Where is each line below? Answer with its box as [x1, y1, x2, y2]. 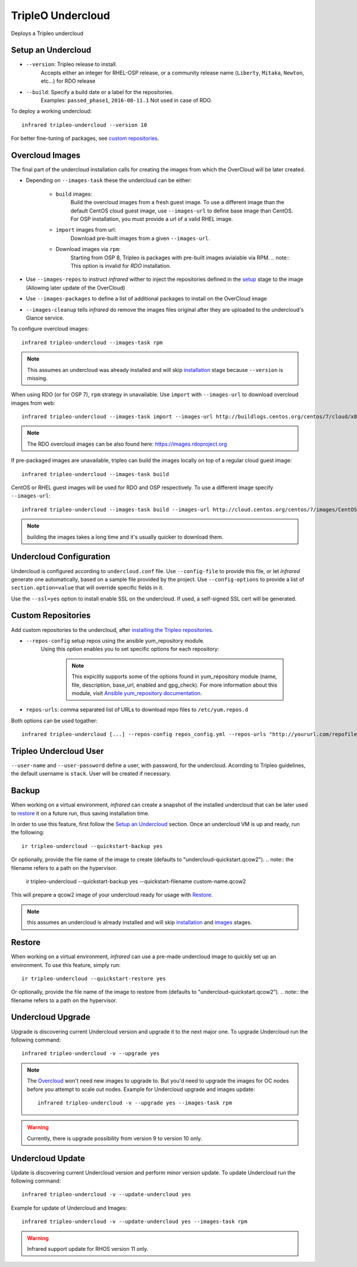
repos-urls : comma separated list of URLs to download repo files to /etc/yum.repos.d [26, 706, 248, 714]
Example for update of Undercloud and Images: [11, 1204, 127, 1211]
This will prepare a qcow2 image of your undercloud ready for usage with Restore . [11, 891, 213, 899]
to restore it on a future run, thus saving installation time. [11, 809, 150, 816]
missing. [27, 374, 48, 381]
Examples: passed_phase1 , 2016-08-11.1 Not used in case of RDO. [40, 97, 212, 104]
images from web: [11, 399, 56, 406]
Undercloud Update [11, 1153, 86, 1163]
